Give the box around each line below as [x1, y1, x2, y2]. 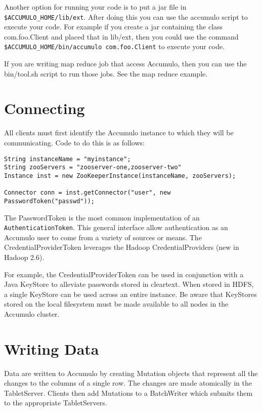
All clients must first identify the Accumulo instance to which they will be [4, 127, 234, 138]
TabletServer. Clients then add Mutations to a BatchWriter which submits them [4, 387, 253, 398]
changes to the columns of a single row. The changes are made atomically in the [4, 378, 252, 388]
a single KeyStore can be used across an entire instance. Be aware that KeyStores [4, 288, 257, 299]
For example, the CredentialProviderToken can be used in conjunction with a [4, 269, 244, 279]
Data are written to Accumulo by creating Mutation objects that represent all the [4, 367, 258, 378]
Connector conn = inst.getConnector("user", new [4, 189, 171, 197]
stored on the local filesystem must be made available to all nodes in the [4, 298, 229, 309]
